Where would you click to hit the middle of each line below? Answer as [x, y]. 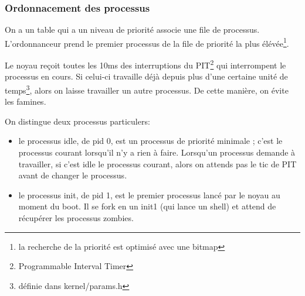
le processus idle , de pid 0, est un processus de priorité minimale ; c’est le [150, 141]
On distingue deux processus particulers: [77, 121]
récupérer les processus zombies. [76, 217]
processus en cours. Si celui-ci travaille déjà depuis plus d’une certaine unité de [146, 76]
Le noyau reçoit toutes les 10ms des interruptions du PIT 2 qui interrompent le [145, 64]
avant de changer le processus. [73, 175]
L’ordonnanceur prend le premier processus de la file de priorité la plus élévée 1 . [147, 42]
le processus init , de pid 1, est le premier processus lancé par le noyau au [149, 195]
